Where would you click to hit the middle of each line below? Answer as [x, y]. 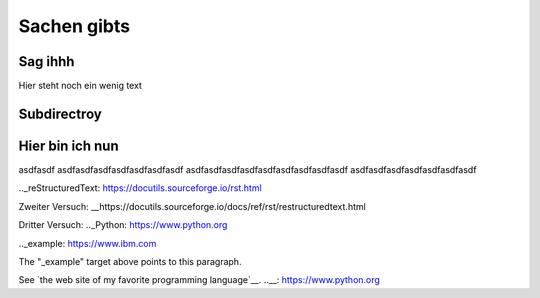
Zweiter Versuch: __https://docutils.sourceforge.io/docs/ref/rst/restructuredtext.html [192, 206]
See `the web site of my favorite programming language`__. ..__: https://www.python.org [199, 280]
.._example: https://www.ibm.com [87, 243]
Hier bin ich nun [68, 145]
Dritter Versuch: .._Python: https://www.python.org [123, 225]
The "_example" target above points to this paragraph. [130, 261]
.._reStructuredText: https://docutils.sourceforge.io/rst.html [140, 188]
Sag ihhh [46, 61]
